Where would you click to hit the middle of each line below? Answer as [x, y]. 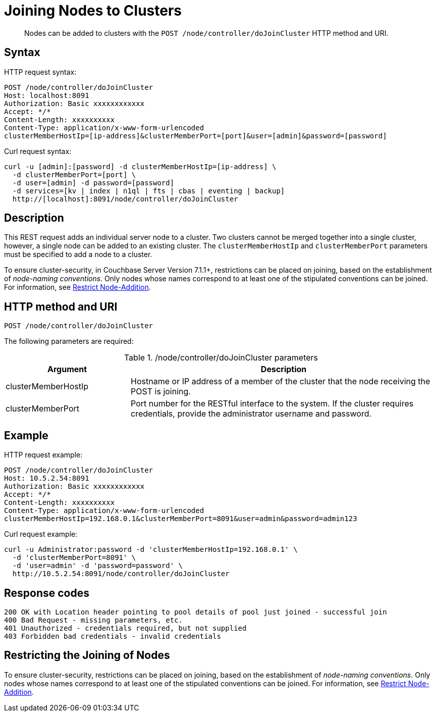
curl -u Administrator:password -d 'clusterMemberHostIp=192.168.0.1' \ [151, 550]
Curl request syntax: [38, 151]
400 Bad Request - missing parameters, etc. [94, 620]
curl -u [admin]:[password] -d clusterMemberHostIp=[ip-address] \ [140, 166]
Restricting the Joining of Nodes [87, 655]
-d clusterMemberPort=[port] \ [74, 174]
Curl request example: [41, 534]
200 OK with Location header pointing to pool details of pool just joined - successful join [196, 612]
